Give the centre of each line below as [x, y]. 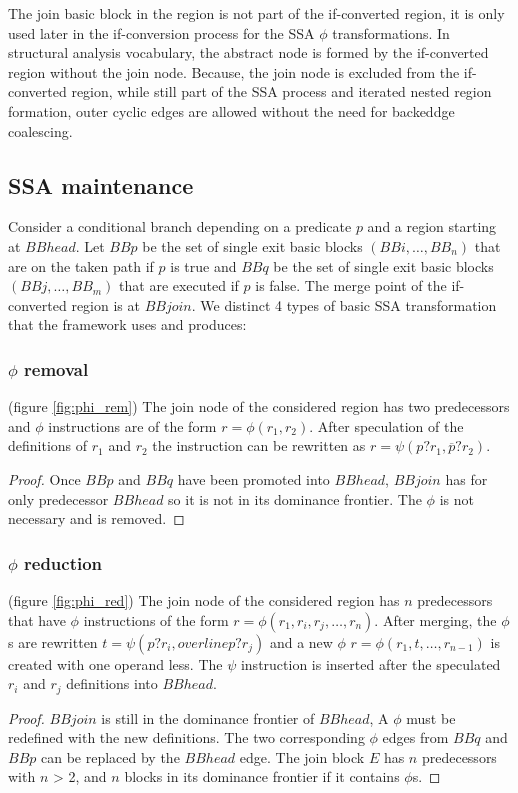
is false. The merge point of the [351, 285]
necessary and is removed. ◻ [96, 518]
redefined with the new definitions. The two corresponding [186, 737]
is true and [203, 265]
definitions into [112, 683]
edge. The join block [302, 756]
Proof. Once [44, 478]
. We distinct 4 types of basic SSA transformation [344, 304]
